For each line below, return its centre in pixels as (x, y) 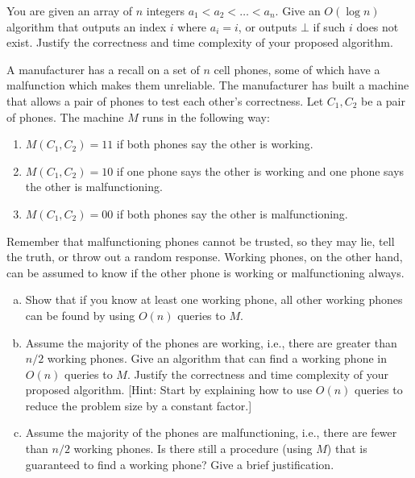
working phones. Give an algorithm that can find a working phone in (217, 358)
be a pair (383, 100)
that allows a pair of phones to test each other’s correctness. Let (165, 100)
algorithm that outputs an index (87, 26)
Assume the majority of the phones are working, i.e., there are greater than (211, 342)
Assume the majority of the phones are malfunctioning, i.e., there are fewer (211, 432)
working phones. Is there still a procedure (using (193, 449)
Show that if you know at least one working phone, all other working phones (214, 299)
